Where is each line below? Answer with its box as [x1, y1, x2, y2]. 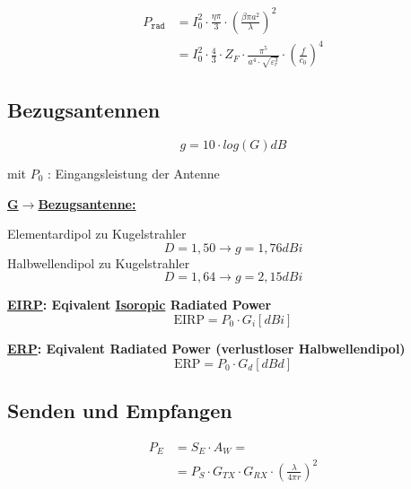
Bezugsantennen [7, 96, 161, 124]
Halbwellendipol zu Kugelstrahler [7, 253, 190, 272]
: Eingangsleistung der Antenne [48, 163, 220, 182]
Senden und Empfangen [7, 396, 232, 424]
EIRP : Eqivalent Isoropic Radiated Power [7, 295, 272, 314]
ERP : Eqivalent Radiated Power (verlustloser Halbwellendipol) [7, 338, 406, 357]
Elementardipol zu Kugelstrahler [7, 224, 187, 243]
